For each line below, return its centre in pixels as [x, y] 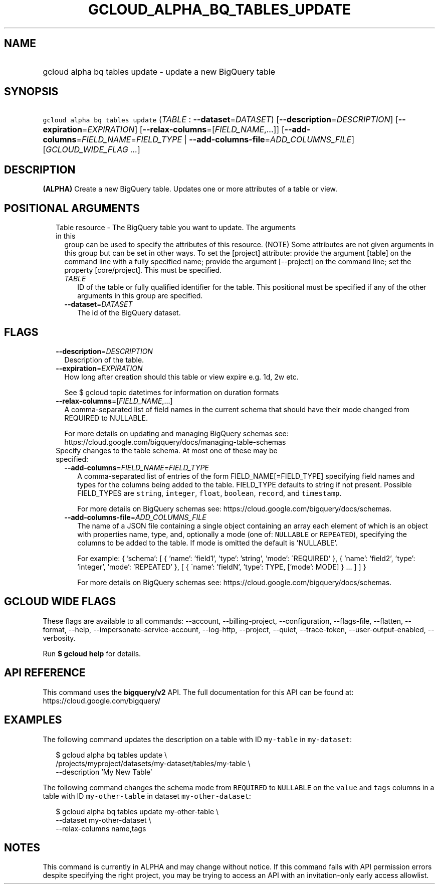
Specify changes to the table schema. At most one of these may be [167, 450]
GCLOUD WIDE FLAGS [60, 602]
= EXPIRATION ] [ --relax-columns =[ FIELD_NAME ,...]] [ [183, 130]
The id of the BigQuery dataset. [129, 313]
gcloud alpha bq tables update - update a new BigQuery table [159, 71]
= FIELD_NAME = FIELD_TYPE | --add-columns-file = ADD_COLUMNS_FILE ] [215, 140]
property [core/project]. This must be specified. [143, 270]
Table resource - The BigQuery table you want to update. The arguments [176, 228]
